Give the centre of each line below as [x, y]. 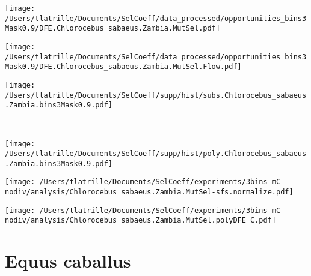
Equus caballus [68, 261]
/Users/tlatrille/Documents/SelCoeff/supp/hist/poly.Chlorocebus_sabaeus [156, 154]
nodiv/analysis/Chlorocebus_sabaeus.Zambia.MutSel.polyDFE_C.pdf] [141, 220]
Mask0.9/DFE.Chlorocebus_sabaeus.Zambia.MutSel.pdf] [112, 28]
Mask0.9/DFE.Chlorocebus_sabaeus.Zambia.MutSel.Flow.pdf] [123, 67]
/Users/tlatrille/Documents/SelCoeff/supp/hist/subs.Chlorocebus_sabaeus [156, 95]
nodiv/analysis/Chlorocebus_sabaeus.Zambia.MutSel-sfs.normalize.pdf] [149, 192]
